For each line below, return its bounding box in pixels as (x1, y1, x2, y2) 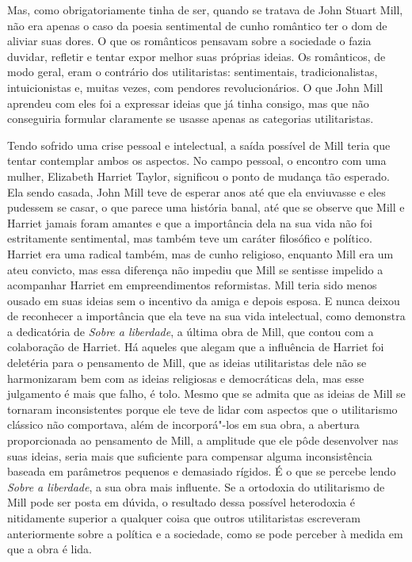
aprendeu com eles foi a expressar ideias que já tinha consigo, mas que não (7, 94, 369, 111)
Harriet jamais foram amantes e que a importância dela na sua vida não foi (7, 214, 372, 231)
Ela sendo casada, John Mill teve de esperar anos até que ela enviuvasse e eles (7, 183, 386, 200)
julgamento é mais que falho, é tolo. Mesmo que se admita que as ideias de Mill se (7, 385, 406, 402)
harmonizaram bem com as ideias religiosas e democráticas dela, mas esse (7, 369, 364, 386)
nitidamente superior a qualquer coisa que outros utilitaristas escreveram (7, 510, 361, 526)
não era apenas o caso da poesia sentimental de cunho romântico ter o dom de (7, 17, 387, 33)
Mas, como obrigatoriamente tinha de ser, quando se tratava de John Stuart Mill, (7, 2, 403, 17)
